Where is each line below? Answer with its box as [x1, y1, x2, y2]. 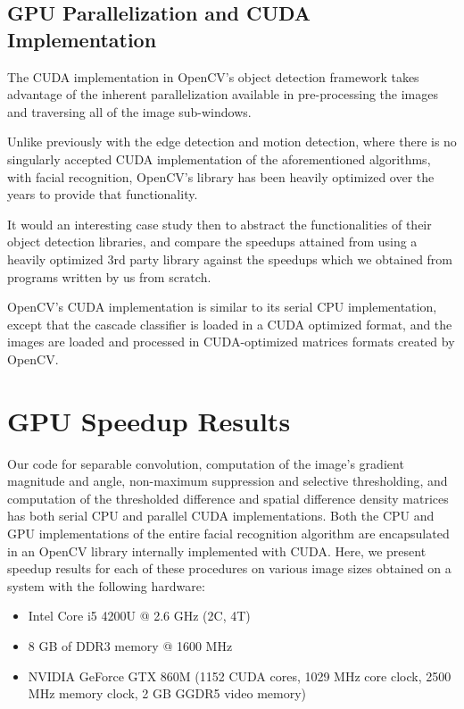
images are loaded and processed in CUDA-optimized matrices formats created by [7, 332, 455, 351]
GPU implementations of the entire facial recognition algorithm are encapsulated [7, 524, 450, 542]
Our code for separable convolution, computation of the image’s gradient [7, 454, 404, 472]
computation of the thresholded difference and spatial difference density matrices [7, 488, 449, 507]
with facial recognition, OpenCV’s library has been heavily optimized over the [7, 167, 435, 186]
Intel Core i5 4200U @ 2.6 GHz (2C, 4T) [28, 606, 251, 625]
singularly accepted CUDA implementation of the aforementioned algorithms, [7, 149, 431, 168]
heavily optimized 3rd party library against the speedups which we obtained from [7, 249, 453, 268]
